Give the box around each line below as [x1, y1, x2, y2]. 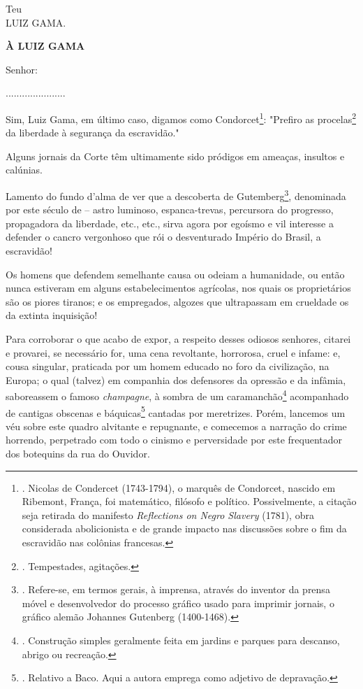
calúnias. [6, 162, 43, 177]
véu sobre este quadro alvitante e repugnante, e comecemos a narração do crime [6, 418, 347, 433]
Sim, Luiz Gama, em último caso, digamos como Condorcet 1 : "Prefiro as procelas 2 [6, 109, 357, 126]
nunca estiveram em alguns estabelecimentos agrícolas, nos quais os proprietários [6, 280, 351, 295]
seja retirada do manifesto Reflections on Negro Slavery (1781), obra [22, 507, 314, 522]
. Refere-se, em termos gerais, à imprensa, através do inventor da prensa [22, 582, 330, 597]
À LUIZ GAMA [6, 38, 85, 53]
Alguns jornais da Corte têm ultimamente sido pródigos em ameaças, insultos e [6, 148, 345, 163]
